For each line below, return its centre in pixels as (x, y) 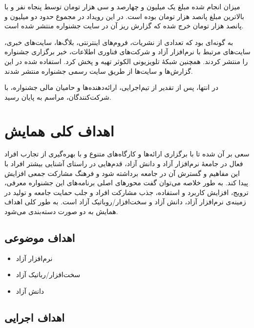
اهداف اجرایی (35, 317)
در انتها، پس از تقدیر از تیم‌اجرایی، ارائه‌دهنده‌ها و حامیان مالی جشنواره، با (111, 87)
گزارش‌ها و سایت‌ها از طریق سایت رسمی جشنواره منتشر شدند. (99, 71)
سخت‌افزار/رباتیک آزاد (48, 274)
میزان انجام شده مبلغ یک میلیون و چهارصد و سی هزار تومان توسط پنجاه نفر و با (122, 6)
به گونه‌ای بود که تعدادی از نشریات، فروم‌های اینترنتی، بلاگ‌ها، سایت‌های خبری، (119, 42)
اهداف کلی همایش (59, 130)
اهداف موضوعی (40, 238)
